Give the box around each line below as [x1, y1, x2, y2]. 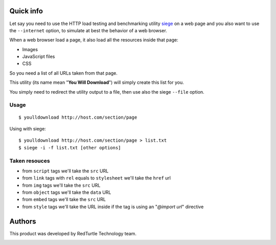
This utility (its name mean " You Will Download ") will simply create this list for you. [9, 79, 184, 85]
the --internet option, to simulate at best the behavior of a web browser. [9, 27, 167, 33]
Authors [9, 217, 36, 226]
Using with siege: [9, 125, 46, 131]
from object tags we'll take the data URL [22, 189, 111, 195]
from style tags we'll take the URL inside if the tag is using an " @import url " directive [22, 204, 204, 210]
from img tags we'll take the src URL [22, 182, 101, 188]
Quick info [9, 7, 43, 15]
